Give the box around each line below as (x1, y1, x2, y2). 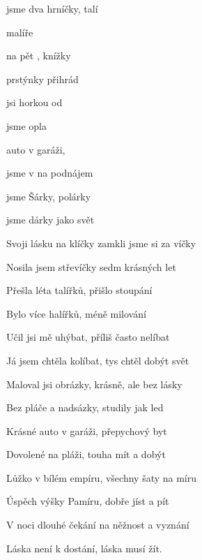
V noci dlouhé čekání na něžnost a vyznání (6, 517, 189, 532)
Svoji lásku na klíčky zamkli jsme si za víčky (6, 235, 196, 250)
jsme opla (6, 118, 47, 133)
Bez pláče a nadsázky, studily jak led (6, 400, 164, 415)
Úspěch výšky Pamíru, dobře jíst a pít (6, 494, 169, 508)
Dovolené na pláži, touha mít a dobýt (6, 447, 166, 462)
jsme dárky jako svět (6, 212, 95, 227)
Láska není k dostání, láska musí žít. (6, 540, 162, 555)
